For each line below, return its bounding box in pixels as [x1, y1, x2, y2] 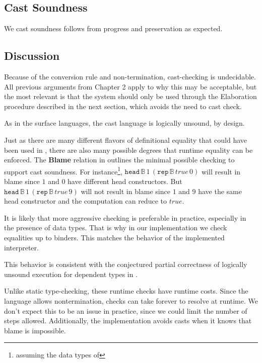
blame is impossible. [4, 325, 66, 335]
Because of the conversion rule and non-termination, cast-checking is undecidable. [4, 71, 256, 81]
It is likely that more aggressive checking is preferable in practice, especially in [4, 212, 246, 223]
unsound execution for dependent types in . [4, 268, 138, 279]
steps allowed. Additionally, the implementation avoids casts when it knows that [4, 315, 252, 326]
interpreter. [4, 242, 39, 252]
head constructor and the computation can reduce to [4, 196, 167, 206]
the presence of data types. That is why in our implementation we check [4, 222, 227, 233]
